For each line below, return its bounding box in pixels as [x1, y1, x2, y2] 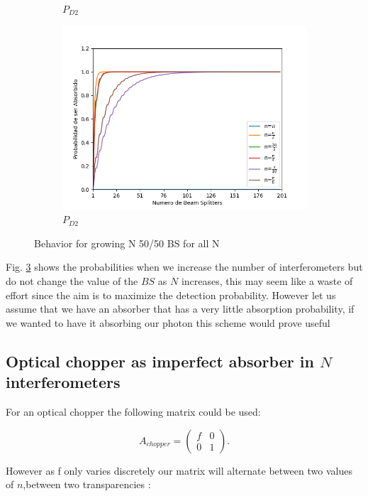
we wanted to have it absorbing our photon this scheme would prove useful [6, 315, 330, 330]
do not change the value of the [6, 273, 138, 288]
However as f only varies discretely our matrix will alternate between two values [6, 463, 352, 478]
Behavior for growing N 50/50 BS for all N [34, 235, 220, 250]
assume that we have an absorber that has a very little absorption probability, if [6, 301, 355, 316]
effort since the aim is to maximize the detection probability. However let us [6, 287, 336, 302]
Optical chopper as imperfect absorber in [6, 350, 314, 372]
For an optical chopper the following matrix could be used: [6, 404, 261, 419]
